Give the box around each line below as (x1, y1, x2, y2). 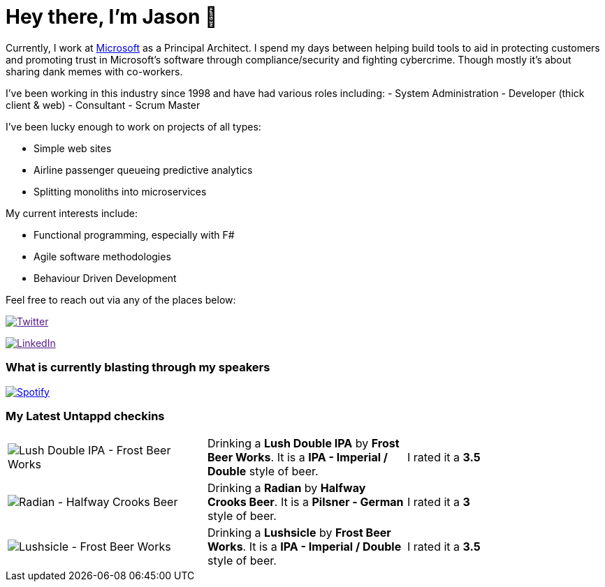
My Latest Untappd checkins (6, 408, 165, 423)
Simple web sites (34, 142, 112, 154)
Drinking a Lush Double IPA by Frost (207, 436, 400, 451)
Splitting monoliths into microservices (34, 185, 207, 198)
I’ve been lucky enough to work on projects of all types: (6, 120, 261, 133)
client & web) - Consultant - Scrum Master (6, 98, 201, 111)
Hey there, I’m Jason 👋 (6, 5, 218, 29)
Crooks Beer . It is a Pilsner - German (207, 495, 404, 510)
